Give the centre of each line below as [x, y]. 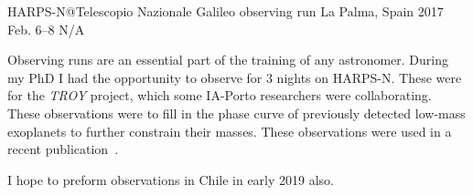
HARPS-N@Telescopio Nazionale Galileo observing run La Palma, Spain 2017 [226, 11]
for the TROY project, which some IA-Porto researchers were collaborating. [220, 95]
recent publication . [63, 149]
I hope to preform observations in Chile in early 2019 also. [171, 179]
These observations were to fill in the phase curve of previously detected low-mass [236, 113]
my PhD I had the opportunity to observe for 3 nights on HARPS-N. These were [235, 77]
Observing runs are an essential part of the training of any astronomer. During [228, 60]
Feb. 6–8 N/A [46, 29]
